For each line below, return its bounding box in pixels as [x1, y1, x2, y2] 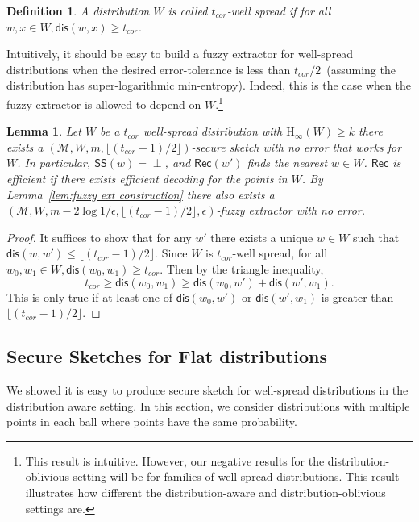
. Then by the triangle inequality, [160, 260, 324, 277]
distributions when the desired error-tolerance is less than [6, 61, 291, 77]
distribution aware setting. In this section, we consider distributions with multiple [6, 397, 410, 414]
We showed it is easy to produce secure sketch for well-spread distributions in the [6, 381, 409, 398]
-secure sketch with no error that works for [191, 138, 402, 155]
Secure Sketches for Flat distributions [6, 344, 327, 369]
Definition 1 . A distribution [6, 2, 150, 19]
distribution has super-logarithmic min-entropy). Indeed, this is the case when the [6, 77, 411, 94]
